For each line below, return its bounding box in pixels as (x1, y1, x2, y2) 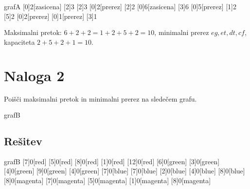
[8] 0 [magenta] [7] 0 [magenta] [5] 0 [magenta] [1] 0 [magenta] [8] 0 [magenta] (4, 175, 211, 186)
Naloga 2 (4, 65, 65, 85)
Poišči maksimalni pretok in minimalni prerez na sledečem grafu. (4, 93, 197, 103)
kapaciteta (4, 36, 35, 47)
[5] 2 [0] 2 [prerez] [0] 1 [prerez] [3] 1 (4, 11, 97, 21)
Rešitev (4, 134, 42, 149)
